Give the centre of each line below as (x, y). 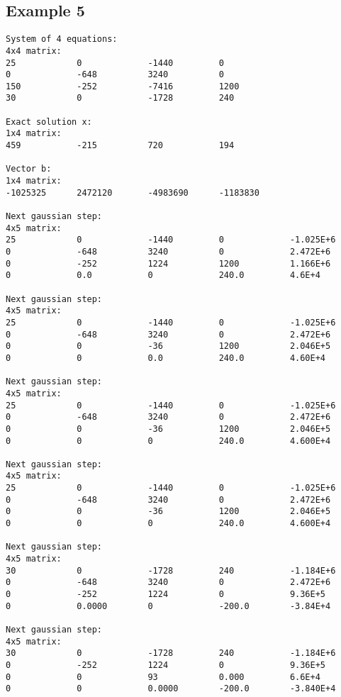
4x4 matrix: (34, 51)
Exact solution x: (49, 122)
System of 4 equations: (62, 39)
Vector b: (29, 169)
